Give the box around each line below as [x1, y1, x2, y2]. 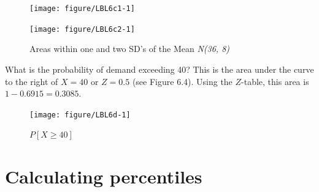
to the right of [5, 75, 58, 87]
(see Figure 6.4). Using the [132, 75, 233, 87]
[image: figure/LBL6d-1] [29, 110, 131, 119]
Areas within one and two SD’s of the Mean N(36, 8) [29, 42, 230, 55]
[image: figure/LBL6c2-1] [29, 24, 135, 34]
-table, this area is [241, 75, 309, 87]
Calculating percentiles [5, 164, 202, 189]
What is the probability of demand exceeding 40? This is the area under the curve [5, 62, 314, 75]
